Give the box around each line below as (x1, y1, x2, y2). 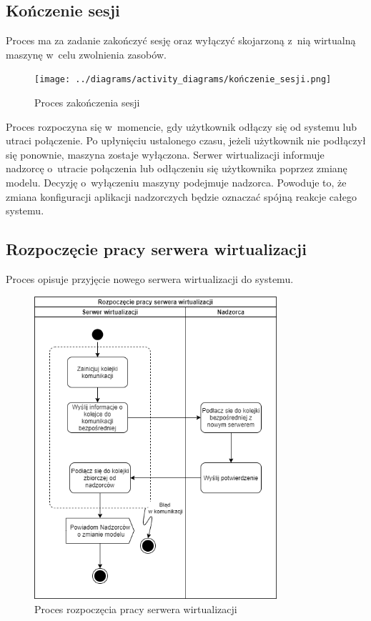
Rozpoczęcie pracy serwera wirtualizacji (6, 238, 307, 260)
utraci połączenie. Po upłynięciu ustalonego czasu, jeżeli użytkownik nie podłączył (6, 133, 366, 148)
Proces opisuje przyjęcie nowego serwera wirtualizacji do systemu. (6, 272, 294, 286)
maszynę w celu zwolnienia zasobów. (6, 46, 167, 61)
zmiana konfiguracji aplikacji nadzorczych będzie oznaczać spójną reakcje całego (6, 189, 357, 204)
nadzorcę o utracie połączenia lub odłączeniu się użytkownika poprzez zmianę (6, 161, 347, 176)
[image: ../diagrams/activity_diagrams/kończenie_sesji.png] (34, 74, 332, 85)
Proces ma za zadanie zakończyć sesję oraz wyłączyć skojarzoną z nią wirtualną (6, 33, 356, 48)
